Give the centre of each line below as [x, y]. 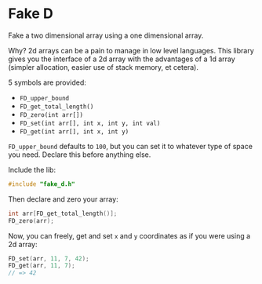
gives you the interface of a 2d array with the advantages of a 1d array [122, 59]
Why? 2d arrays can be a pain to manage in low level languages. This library [131, 50]
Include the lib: [32, 169]
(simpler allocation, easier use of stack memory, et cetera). [103, 67]
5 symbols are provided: [47, 82]
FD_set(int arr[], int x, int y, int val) [90, 123]
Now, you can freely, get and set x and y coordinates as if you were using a [129, 235]
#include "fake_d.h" [42, 184]
